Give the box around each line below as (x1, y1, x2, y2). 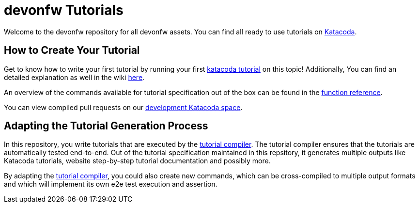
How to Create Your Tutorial (4, 44, 140, 57)
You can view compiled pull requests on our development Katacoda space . (4, 103, 243, 111)
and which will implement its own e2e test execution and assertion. (4, 180, 217, 189)
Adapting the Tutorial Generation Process (4, 120, 208, 132)
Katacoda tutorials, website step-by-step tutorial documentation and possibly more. (4, 157, 271, 165)
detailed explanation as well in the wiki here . (4, 73, 145, 81)
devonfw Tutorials (4, 2, 124, 18)
